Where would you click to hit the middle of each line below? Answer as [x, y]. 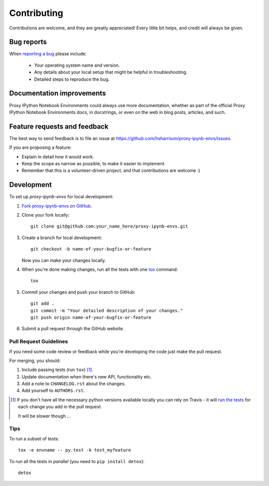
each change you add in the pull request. [60, 407]
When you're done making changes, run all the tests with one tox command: [100, 269]
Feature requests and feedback [59, 126]
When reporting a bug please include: [48, 54]
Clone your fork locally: [46, 215]
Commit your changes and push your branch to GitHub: [78, 292]
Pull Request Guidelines [39, 342]
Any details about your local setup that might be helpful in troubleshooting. [111, 72]
